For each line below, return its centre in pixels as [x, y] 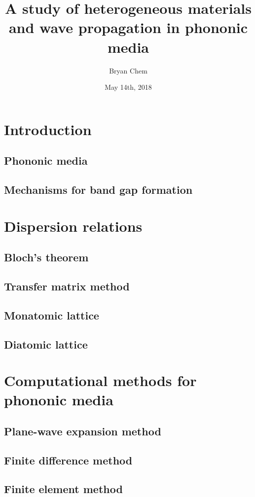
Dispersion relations [73, 226]
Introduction [48, 129]
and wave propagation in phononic [128, 27]
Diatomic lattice [46, 344]
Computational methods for [100, 380]
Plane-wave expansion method [83, 431]
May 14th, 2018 [128, 87]
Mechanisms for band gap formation [98, 190]
